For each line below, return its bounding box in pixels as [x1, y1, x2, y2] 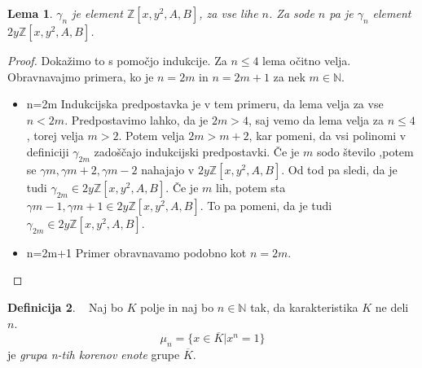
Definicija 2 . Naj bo [7, 298, 124, 315]
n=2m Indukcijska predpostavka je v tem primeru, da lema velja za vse [26, 95, 384, 112]
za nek [273, 68, 306, 85]
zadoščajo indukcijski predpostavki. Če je [94, 142, 300, 160]
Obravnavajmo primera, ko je [7, 68, 154, 85]
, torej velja [26, 127, 84, 144]
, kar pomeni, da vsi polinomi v [248, 127, 407, 144]
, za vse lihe [199, 5, 258, 21]
